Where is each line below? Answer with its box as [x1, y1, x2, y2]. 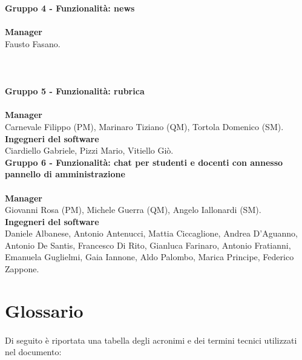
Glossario [5, 298, 84, 322]
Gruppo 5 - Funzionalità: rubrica [5, 85, 145, 97]
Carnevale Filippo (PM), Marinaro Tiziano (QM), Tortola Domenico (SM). [5, 120, 284, 133]
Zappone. [5, 263, 39, 275]
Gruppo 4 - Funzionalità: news [5, 2, 135, 14]
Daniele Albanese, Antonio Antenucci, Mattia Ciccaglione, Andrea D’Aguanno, [5, 227, 298, 240]
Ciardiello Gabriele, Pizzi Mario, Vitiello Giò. [5, 144, 174, 157]
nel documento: [5, 345, 62, 358]
